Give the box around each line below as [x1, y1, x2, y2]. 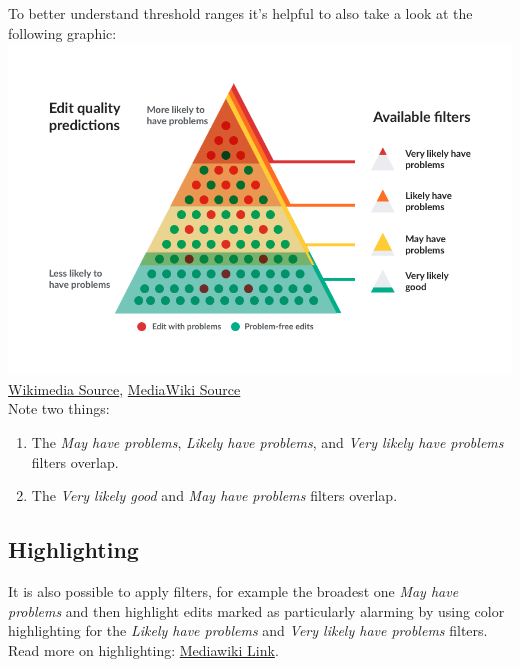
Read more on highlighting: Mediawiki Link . [8, 639, 279, 660]
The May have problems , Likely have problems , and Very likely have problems [31, 432, 504, 453]
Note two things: [8, 398, 110, 419]
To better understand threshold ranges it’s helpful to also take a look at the [8, 3, 473, 23]
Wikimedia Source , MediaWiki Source [8, 378, 241, 399]
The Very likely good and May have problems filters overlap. [31, 485, 398, 506]
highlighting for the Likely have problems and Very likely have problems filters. [8, 620, 488, 641]
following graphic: [8, 22, 117, 43]
